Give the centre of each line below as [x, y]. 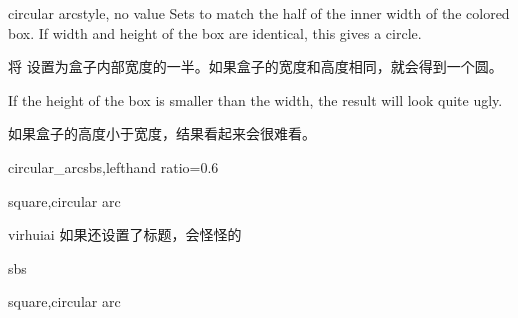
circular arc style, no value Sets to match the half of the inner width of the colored [259, 13]
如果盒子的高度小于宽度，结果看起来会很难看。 [162, 133]
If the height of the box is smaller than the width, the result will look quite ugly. [255, 99]
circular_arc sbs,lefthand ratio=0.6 [113, 166]
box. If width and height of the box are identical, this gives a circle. [215, 32]
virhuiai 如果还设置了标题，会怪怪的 [125, 234]
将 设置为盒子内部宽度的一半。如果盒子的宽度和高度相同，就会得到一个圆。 [255, 66]
